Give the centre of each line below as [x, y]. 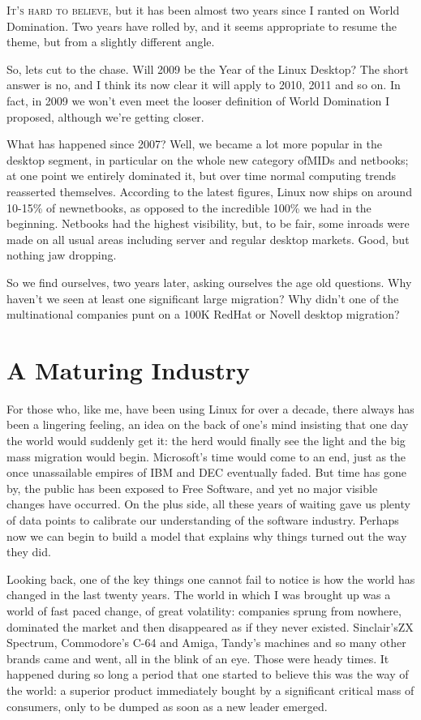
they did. [29, 552]
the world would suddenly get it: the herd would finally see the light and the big [206, 440]
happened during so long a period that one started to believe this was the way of [208, 674]
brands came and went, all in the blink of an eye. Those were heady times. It [198, 658]
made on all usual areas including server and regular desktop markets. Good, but [208, 239]
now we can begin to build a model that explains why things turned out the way [207, 536]
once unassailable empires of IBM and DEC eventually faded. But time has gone [207, 472]
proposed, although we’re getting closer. [105, 116]
